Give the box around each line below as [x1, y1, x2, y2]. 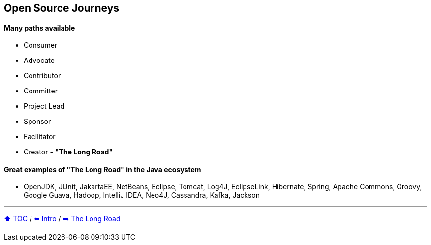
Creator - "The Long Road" [24, 148, 113, 156]
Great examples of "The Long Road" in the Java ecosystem [4, 165, 201, 174]
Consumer [24, 41, 58, 50]
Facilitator [24, 132, 56, 141]
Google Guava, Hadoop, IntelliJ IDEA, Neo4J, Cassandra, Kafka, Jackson [24, 191, 260, 200]
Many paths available [4, 23, 75, 32]
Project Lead [24, 102, 65, 111]
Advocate [24, 56, 55, 65]
